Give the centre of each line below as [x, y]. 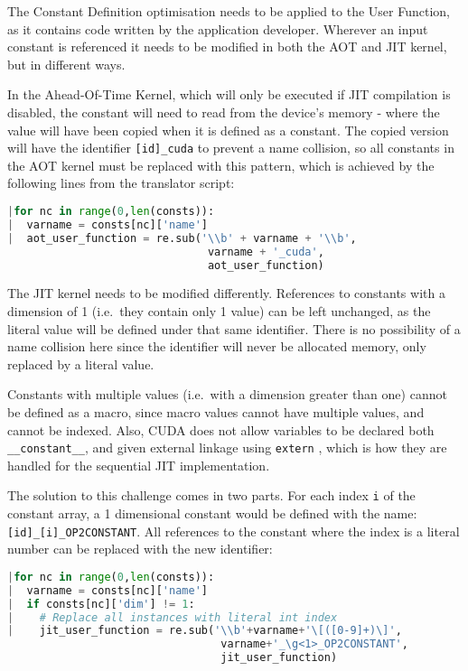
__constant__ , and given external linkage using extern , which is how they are [227, 447]
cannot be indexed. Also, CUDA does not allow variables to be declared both [221, 429]
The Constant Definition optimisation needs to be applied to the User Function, [229, 11]
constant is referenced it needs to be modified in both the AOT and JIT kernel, [227, 47]
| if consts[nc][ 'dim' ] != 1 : [101, 604]
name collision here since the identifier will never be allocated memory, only [217, 346]
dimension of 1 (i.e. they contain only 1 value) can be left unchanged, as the [219, 310]
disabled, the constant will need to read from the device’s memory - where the [224, 112]
